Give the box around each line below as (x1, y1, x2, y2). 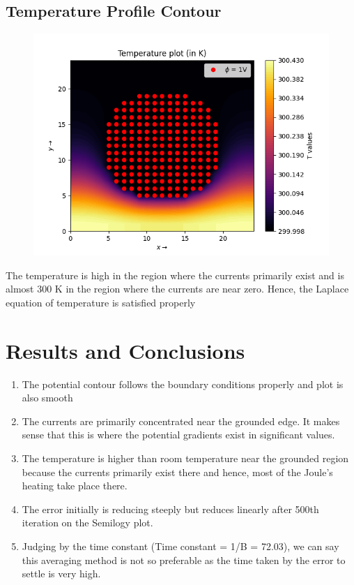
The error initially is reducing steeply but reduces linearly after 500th (22, 501, 319, 516)
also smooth (22, 390, 73, 405)
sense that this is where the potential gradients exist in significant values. (22, 427, 335, 442)
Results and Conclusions (6, 336, 245, 364)
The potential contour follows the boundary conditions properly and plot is (22, 376, 344, 391)
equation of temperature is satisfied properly (6, 295, 196, 309)
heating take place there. (22, 478, 128, 493)
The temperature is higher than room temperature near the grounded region (22, 451, 349, 466)
